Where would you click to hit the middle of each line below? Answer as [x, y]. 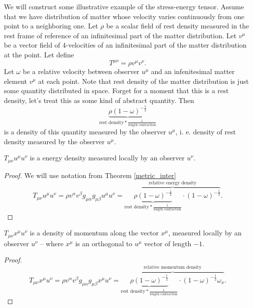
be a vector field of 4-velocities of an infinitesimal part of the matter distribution [125, 45]
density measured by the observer [54, 141]
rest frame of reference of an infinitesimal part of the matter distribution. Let [120, 35]
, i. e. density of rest [206, 132]
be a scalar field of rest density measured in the [178, 26]
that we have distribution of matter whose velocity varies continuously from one [124, 16]
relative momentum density [173, 268]
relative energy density [172, 183]
